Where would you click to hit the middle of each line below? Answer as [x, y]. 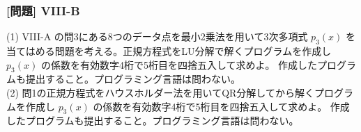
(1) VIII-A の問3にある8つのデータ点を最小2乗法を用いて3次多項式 [157, 36]
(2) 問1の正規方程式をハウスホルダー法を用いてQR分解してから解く [160, 92]
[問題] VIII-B [43, 10]
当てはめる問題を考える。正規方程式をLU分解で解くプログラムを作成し [169, 51]
